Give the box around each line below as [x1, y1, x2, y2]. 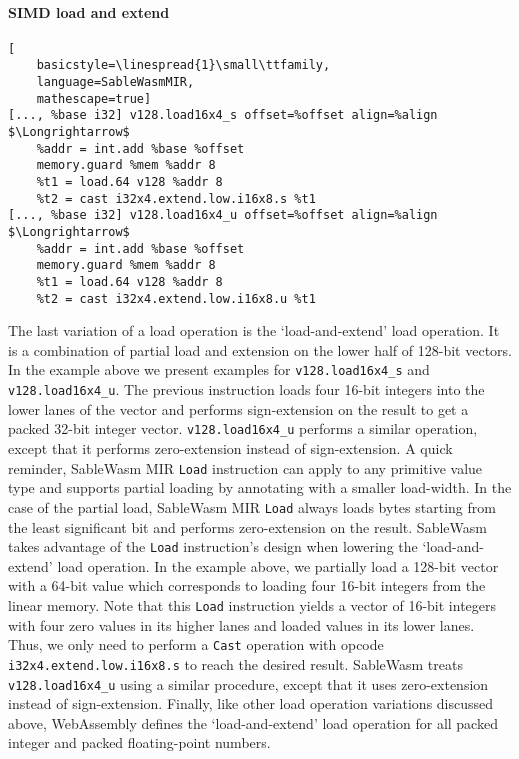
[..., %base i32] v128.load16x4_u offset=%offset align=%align [8, 208, 438, 223]
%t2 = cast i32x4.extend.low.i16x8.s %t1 [36, 191, 316, 206]
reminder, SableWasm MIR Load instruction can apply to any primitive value [8, 457, 483, 478]
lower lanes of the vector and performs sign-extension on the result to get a [8, 398, 469, 419]
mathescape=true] [36, 91, 152, 106]
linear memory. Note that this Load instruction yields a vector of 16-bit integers [8, 594, 497, 615]
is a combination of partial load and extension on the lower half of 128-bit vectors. [8, 339, 512, 360]
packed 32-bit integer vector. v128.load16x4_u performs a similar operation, [8, 418, 478, 439]
